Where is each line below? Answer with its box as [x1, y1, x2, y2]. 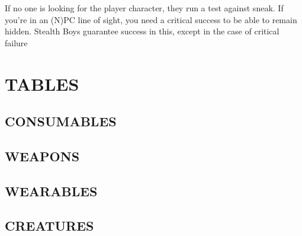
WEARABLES [5, 181, 98, 200]
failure [5, 36, 28, 49]
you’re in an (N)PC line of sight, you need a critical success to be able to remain [5, 13, 297, 25]
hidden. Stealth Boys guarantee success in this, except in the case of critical [5, 25, 279, 37]
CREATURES [5, 216, 94, 235]
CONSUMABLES [5, 112, 117, 130]
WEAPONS [5, 146, 80, 165]
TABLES [5, 71, 79, 95]
